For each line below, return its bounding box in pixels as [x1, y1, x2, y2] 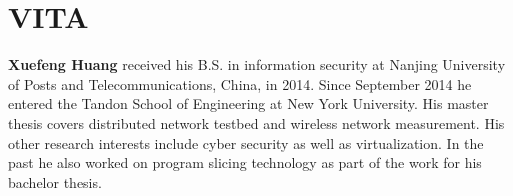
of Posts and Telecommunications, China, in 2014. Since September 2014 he [8, 73, 472, 94]
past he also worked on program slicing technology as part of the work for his [8, 152, 482, 173]
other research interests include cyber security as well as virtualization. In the [8, 132, 484, 153]
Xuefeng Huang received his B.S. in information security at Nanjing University [8, 54, 506, 75]
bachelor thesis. [8, 171, 102, 192]
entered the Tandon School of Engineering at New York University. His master [8, 93, 489, 114]
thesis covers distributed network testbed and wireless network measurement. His [8, 112, 505, 133]
